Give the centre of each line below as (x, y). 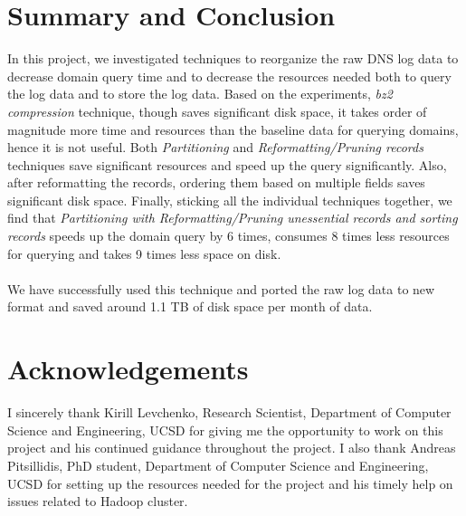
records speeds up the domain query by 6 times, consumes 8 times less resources (228, 236)
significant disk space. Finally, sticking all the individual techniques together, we (230, 200)
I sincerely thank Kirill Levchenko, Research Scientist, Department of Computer (229, 412)
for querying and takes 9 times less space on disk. (144, 253)
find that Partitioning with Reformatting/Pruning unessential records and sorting (233, 218)
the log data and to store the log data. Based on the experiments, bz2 (200, 94)
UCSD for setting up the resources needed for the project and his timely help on (230, 483)
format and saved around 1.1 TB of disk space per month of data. (190, 306)
